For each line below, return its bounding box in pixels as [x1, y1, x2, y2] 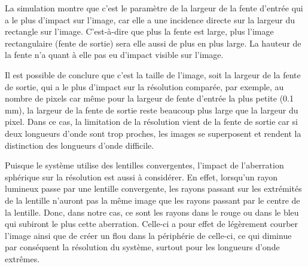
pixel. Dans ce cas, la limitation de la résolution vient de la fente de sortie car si [5, 115, 298, 128]
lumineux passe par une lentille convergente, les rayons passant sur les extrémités [5, 182, 302, 195]
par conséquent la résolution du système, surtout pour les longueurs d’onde [5, 241, 280, 253]
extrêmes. [5, 252, 40, 265]
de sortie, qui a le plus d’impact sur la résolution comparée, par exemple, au [5, 80, 284, 93]
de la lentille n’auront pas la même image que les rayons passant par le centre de [5, 194, 300, 206]
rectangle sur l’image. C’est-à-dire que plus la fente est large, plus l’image [5, 25, 274, 38]
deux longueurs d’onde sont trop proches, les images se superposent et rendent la [5, 127, 301, 139]
